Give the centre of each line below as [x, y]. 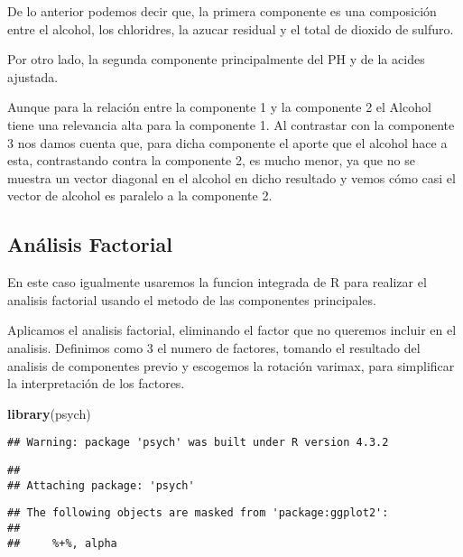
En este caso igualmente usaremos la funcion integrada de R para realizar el [217, 282]
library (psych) [49, 413]
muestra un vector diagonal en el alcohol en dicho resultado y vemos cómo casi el [231, 177]
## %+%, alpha [62, 543]
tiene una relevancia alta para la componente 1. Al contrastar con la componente [231, 124]
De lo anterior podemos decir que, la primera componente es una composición [222, 11]
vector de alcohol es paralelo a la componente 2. [140, 195]
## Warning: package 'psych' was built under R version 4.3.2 [198, 443]
